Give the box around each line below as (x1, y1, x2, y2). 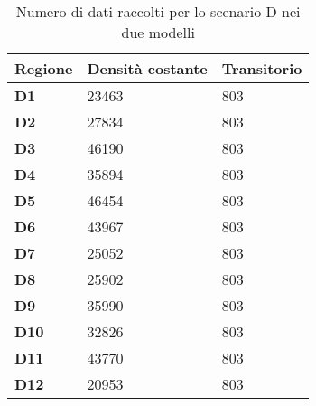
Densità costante (87, 58, 208, 79)
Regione (14, 58, 73, 79)
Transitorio (221, 58, 302, 79)
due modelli (121, 22, 195, 42)
